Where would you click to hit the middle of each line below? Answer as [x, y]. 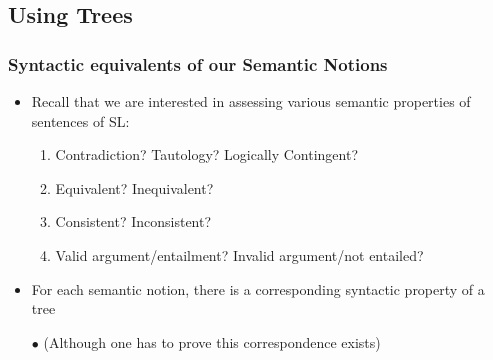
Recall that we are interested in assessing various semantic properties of [251, 101]
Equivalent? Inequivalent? [134, 187]
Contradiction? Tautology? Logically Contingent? [207, 154]
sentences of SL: [80, 120]
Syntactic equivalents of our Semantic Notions [198, 63]
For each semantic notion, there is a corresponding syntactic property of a [258, 288]
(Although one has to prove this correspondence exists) [212, 341]
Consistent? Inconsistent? [133, 221]
